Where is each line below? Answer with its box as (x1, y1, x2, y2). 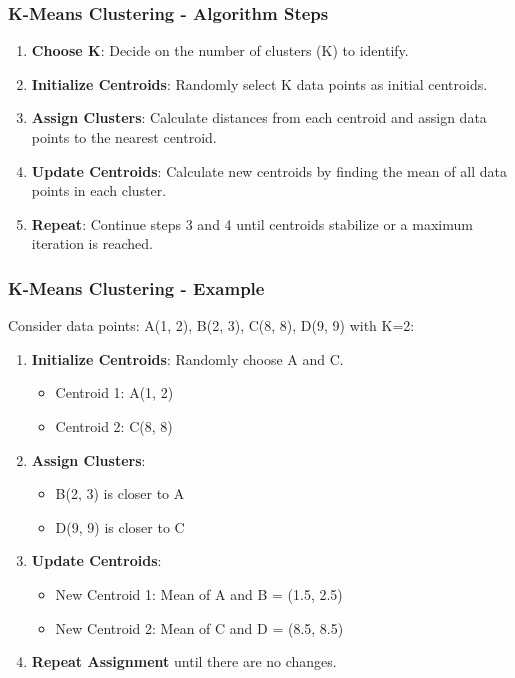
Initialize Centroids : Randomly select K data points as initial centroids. (31, 73, 488, 94)
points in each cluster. (31, 180, 167, 201)
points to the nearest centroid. (31, 127, 217, 147)
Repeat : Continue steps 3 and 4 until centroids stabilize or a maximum (31, 213, 473, 234)
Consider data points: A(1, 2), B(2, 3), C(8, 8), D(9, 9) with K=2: (8, 315, 415, 336)
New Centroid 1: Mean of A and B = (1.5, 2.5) (55, 583, 343, 604)
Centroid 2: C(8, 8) (55, 415, 173, 436)
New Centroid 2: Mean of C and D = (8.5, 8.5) (55, 617, 344, 638)
